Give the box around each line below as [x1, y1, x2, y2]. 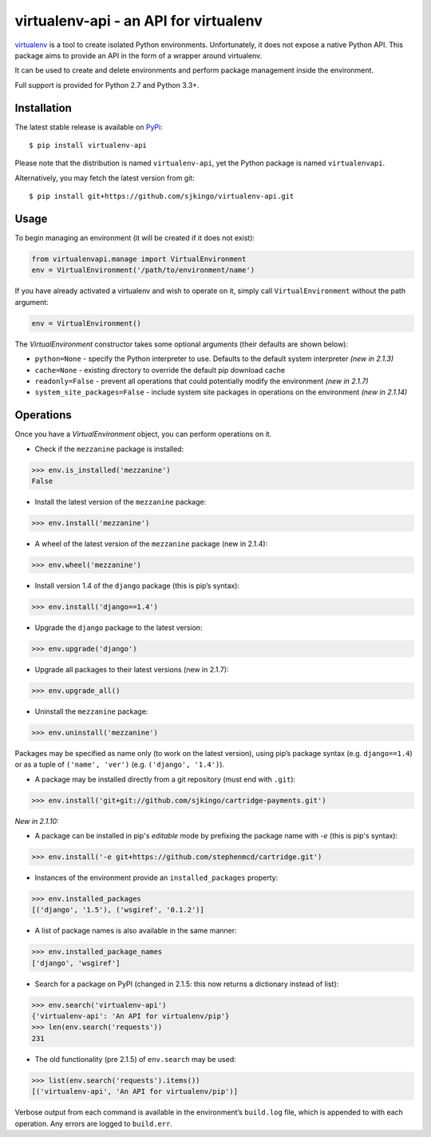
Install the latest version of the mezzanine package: [34, 497, 207, 507]
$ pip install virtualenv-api [29, 141, 148, 150]
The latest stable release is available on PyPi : [14, 122, 163, 132]
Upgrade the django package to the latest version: [34, 623, 203, 632]
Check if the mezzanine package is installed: [34, 444, 184, 454]
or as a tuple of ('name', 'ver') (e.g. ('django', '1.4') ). [14, 759, 225, 770]
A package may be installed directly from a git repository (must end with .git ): [34, 775, 296, 784]
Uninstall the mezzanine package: [34, 707, 148, 716]
